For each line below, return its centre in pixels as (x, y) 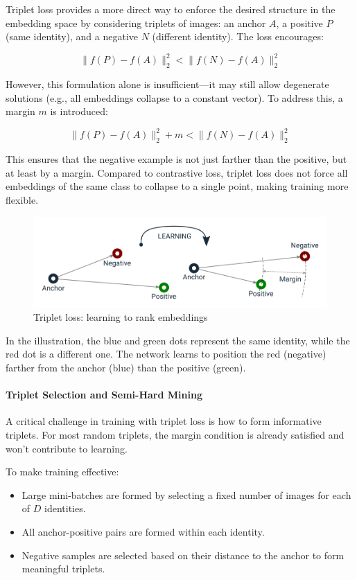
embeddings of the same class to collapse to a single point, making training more (177, 186)
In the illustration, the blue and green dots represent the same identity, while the (178, 340)
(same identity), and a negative (72, 36)
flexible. (22, 199)
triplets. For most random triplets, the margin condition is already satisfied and (175, 434)
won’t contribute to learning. (67, 448)
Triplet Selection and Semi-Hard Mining (104, 395)
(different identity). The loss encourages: (238, 36)
